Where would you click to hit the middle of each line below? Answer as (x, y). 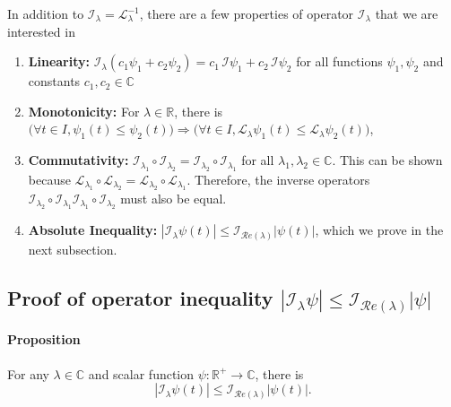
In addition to (46, 13)
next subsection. (73, 249)
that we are (407, 13)
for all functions (339, 61)
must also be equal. (173, 198)
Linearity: (59, 61)
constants (54, 81)
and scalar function (141, 373)
